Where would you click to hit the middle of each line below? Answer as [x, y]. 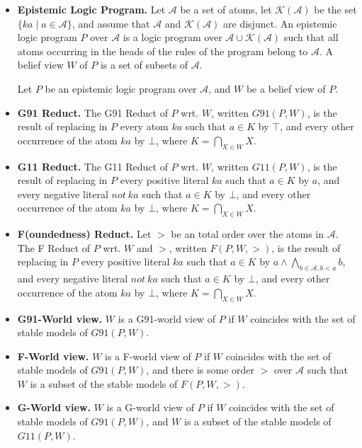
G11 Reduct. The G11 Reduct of [92, 166]
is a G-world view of [151, 407]
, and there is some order [200, 370]
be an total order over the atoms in [247, 234]
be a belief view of [286, 88]
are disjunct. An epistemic [280, 23]
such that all [311, 37]
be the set [335, 9]
